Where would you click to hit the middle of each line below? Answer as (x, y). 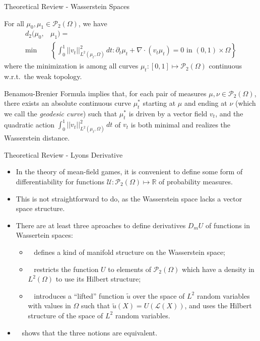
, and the (229, 114)
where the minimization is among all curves (71, 66)
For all (14, 23)
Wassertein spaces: (44, 235)
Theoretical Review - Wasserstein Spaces (67, 6)
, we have (93, 23)
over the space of (159, 295)
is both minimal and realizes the (181, 124)
